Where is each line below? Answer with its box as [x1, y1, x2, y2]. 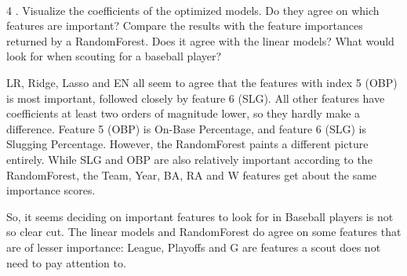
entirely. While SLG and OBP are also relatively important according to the [6, 151, 372, 167]
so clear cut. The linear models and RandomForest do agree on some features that [6, 223, 402, 240]
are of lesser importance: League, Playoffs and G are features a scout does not [6, 238, 381, 255]
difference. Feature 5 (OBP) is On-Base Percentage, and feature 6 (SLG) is [6, 120, 366, 136]
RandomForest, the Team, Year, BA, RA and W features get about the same [6, 166, 377, 183]
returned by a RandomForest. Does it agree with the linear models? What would [6, 32, 394, 49]
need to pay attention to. [6, 254, 126, 271]
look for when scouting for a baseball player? [6, 48, 222, 64]
